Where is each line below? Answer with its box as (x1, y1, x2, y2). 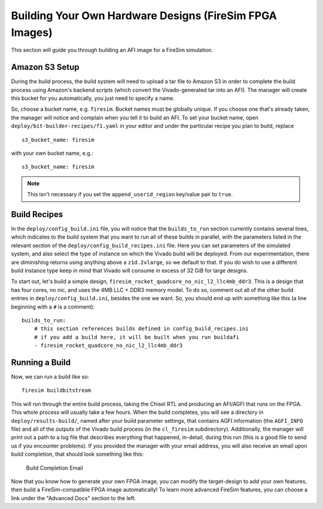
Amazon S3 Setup (11, 62, 80, 72)
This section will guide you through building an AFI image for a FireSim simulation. (11, 47, 214, 54)
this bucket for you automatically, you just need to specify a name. (11, 95, 175, 102)
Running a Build (11, 357, 71, 367)
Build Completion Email (26, 464, 83, 471)
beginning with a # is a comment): (11, 303, 95, 310)
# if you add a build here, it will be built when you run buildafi (33, 334, 239, 340)
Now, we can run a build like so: (11, 373, 90, 380)
